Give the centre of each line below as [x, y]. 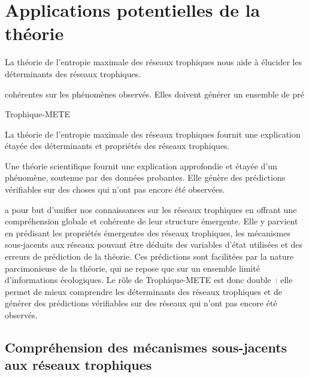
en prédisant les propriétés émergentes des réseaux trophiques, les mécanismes [148, 232]
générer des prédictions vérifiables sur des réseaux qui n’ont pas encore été [141, 303]
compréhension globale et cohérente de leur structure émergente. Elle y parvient [152, 221]
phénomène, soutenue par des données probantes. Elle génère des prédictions [145, 177]
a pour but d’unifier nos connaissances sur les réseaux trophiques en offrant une [151, 209]
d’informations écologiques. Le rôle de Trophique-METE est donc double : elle [149, 280]
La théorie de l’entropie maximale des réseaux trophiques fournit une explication [153, 134]
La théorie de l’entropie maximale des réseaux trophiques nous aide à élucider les [154, 62]
